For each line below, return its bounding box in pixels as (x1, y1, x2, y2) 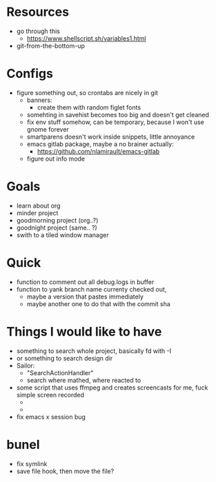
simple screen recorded (16, 390, 84, 399)
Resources (6, 4, 70, 20)
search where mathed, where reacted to (26, 376, 141, 384)
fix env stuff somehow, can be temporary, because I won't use (26, 118, 204, 126)
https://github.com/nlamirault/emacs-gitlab (37, 147, 160, 155)
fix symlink (16, 459, 48, 468)
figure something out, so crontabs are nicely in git (16, 88, 158, 97)
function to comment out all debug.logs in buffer (16, 277, 155, 286)
